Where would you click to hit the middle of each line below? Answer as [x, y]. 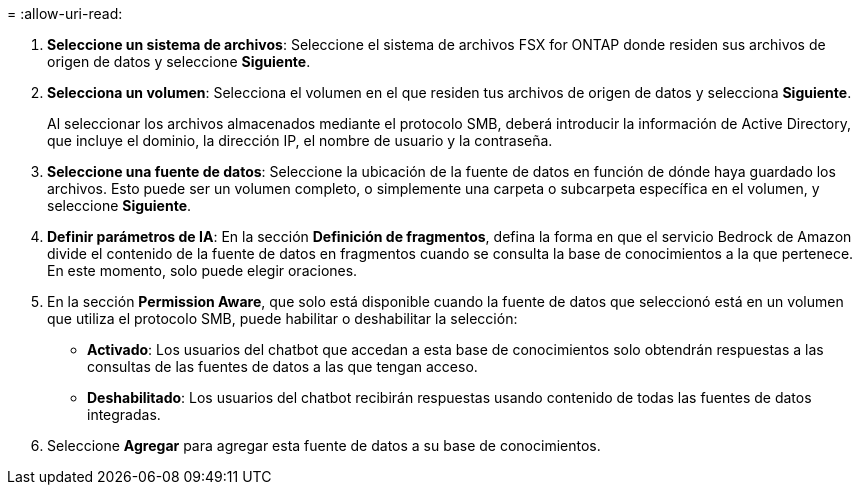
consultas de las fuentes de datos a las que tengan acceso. [282, 366]
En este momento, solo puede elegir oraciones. [202, 270]
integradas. [124, 414]
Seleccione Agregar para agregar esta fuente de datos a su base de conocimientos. [324, 445]
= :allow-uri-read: [65, 13]
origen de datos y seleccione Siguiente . [179, 61]
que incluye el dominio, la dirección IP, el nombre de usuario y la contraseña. [300, 140]
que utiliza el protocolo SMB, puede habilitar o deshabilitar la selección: [282, 318]
